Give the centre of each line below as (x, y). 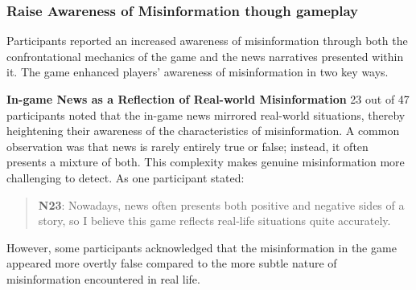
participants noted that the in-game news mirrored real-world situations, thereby (206, 114)
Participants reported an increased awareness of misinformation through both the (207, 41)
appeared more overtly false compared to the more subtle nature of (172, 263)
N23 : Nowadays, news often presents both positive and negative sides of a (221, 204)
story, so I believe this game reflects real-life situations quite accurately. (214, 221)
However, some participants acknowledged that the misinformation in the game (202, 247)
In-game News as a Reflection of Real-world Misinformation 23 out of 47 (208, 99)
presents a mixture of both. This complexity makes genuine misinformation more (206, 162)
